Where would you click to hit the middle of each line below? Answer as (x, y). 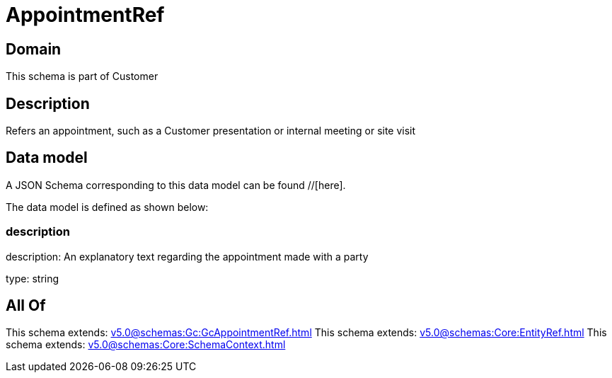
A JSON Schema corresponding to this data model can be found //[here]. (176, 185)
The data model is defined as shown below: (107, 207)
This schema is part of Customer (82, 76)
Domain (34, 49)
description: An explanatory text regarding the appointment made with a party (187, 256)
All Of (26, 306)
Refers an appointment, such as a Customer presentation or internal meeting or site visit (211, 131)
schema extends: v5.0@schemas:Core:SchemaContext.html (146, 345)
